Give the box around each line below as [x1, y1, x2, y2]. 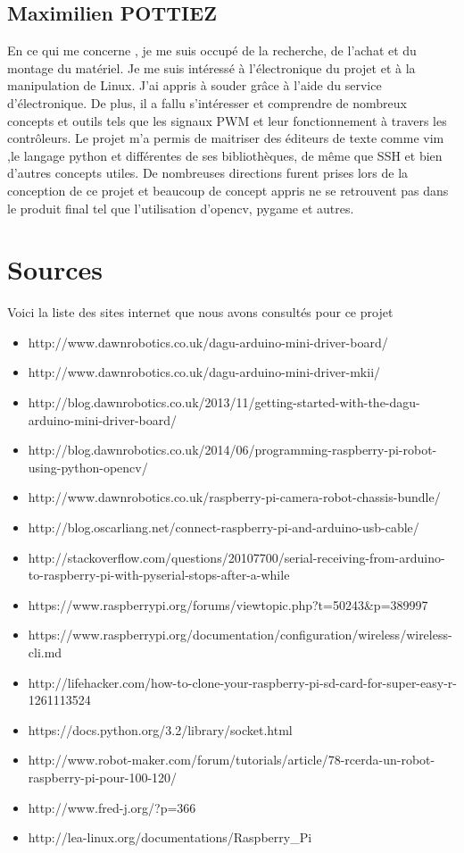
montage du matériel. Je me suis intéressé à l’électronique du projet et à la [7, 58, 416, 77]
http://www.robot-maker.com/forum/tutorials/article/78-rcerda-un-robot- [28, 750, 435, 769]
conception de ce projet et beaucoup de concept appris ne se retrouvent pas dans [7, 180, 449, 199]
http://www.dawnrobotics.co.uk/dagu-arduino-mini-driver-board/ [28, 332, 388, 351]
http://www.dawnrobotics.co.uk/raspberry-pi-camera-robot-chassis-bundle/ [28, 488, 441, 506]
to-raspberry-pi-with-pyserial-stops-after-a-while [28, 565, 290, 584]
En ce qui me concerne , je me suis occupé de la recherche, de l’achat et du [7, 41, 417, 60]
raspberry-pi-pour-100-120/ [28, 767, 178, 786]
